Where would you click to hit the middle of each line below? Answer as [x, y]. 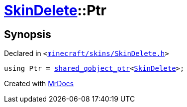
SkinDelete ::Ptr [55, 10]
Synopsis [28, 34]
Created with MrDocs [39, 84]
